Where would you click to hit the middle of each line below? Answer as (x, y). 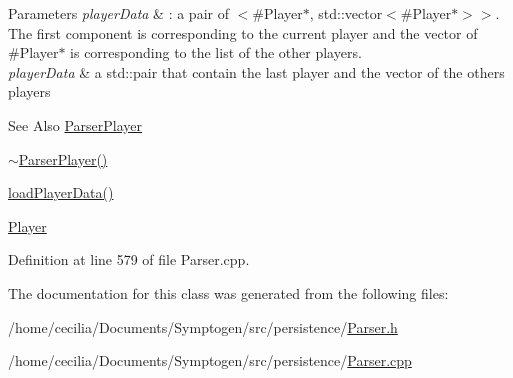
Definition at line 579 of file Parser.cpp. (129, 259)
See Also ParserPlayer (75, 124)
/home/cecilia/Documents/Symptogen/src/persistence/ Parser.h (203, 326)
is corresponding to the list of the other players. (216, 52)
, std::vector (346, 13)
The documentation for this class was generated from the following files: (228, 292)
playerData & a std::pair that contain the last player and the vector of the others (256, 71)
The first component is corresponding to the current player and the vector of (243, 32)
